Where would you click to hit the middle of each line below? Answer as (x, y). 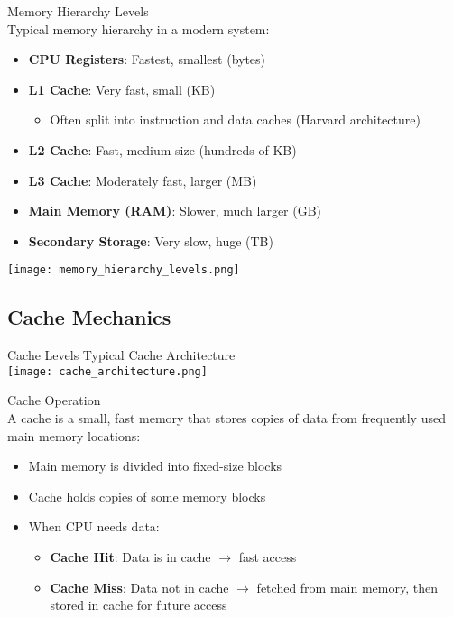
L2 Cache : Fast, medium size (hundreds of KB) (162, 149)
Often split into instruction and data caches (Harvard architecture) (235, 120)
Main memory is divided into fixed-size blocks (155, 466)
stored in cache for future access (139, 605)
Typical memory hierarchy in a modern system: (139, 28)
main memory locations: (74, 435)
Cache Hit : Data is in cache (130, 557)
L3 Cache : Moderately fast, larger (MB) (143, 180)
